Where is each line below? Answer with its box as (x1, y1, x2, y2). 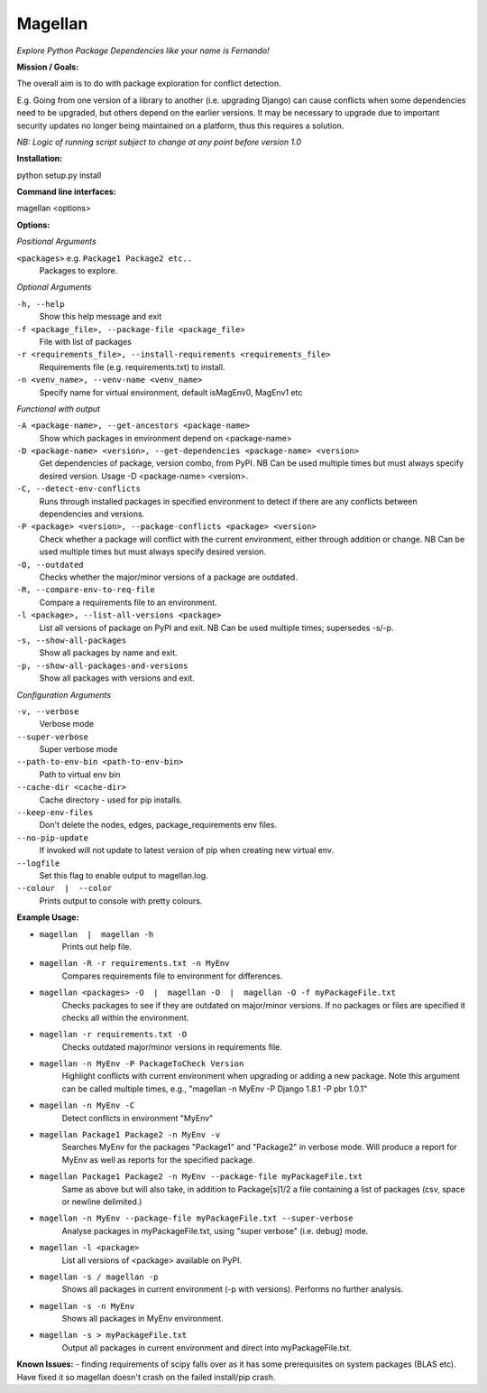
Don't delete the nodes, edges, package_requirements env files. (39, 820, 278, 831)
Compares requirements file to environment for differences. (61, 970, 283, 981)
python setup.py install (16, 170, 102, 181)
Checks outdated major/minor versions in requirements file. (61, 1041, 283, 1052)
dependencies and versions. (39, 508, 145, 519)
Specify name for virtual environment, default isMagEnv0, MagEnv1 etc (39, 386, 303, 397)
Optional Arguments (16, 282, 92, 293)
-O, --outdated (16, 560, 85, 570)
